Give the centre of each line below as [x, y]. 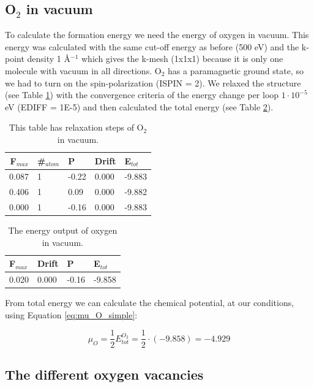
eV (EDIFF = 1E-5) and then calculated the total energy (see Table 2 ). [139, 106]
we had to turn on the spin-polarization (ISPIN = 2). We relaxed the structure [153, 82]
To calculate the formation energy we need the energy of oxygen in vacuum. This [157, 35]
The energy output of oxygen [63, 230]
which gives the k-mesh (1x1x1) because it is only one [182, 59]
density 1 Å [49, 59]
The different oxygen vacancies [104, 374]
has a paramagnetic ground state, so [235, 70]
